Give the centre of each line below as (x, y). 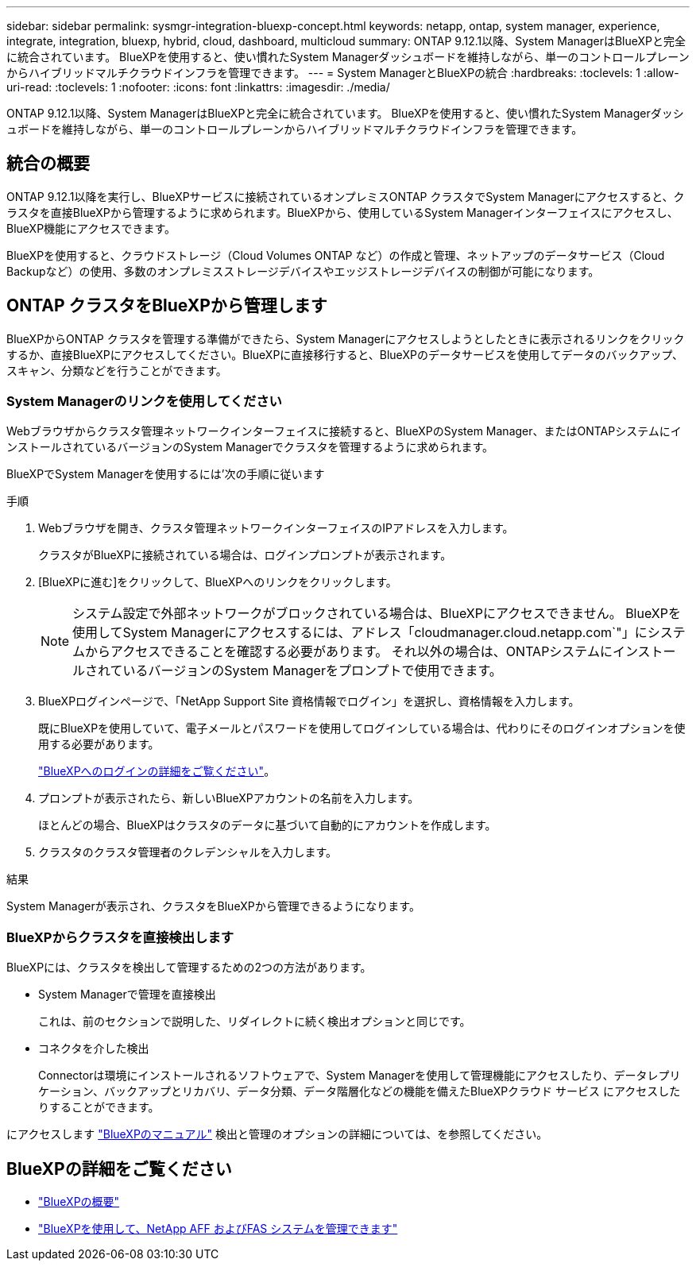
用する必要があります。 (99, 744)
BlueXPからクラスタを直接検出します (120, 937)
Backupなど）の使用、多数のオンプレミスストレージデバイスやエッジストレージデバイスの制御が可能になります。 (303, 271)
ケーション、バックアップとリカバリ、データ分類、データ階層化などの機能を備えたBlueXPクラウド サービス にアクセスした (360, 1091)
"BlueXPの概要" (79, 1202)
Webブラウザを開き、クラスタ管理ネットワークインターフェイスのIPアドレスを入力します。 (276, 528)
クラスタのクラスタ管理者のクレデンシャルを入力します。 (188, 852)
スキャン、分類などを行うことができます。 (117, 370)
